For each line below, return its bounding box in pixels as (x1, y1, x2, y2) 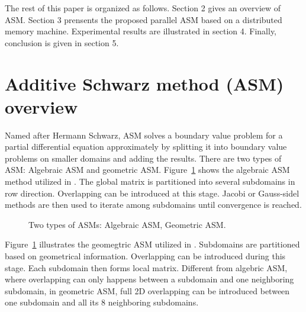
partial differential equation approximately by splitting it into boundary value (5, 140, 287, 153)
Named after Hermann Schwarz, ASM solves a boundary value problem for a (5, 128, 283, 141)
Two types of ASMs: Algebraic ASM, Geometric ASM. (28, 218, 226, 230)
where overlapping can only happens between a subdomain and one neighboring (5, 273, 294, 285)
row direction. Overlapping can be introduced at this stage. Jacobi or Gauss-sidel (5, 186, 299, 199)
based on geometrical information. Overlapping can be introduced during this (5, 250, 286, 262)
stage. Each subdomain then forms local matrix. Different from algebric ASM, (5, 261, 288, 274)
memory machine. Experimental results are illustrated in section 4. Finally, (5, 25, 277, 37)
